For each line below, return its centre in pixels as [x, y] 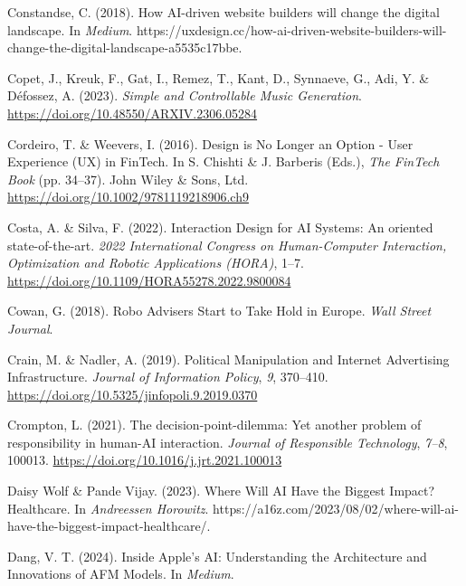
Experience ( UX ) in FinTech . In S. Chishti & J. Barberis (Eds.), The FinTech [223, 161]
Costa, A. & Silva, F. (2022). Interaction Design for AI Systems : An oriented [220, 227]
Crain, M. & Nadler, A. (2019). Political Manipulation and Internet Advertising [228, 359]
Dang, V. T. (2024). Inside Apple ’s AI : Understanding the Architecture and [217, 556]
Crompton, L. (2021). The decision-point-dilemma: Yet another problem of [214, 425]
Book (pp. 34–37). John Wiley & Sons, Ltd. [128, 179]
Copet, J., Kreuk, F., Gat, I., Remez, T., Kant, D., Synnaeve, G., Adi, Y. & [219, 77]
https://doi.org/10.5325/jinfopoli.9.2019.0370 [133, 394]
